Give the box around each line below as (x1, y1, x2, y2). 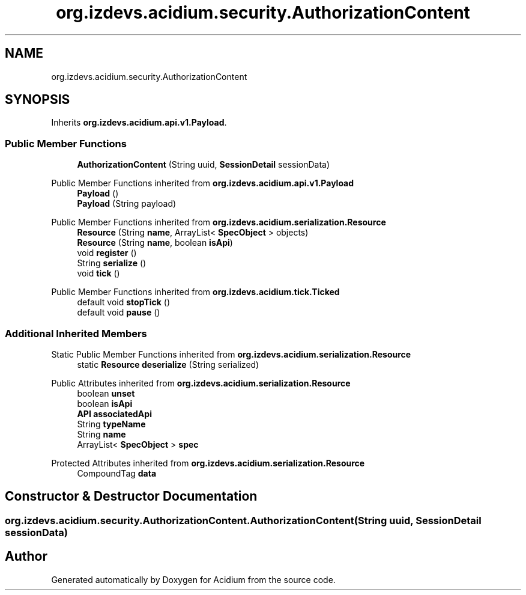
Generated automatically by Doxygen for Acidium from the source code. (51, 574, 336, 585)
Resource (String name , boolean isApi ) (77, 237, 233, 248)
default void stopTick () (77, 297, 171, 308)
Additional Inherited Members (5, 327, 147, 340)
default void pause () (77, 307, 160, 318)
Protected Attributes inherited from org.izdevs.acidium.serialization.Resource (51, 457, 365, 468)
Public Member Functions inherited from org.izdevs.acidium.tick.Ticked (51, 287, 340, 297)
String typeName (77, 418, 146, 429)
